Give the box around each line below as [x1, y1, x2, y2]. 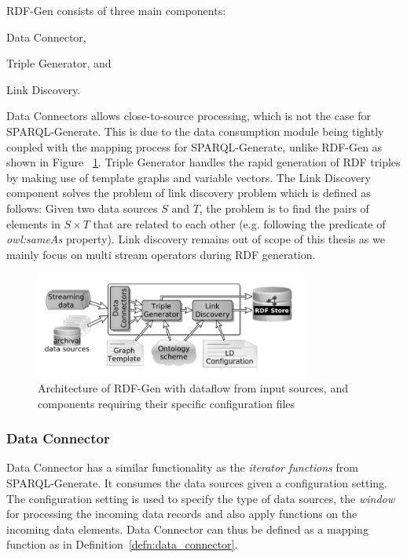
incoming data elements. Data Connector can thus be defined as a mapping [6, 520, 368, 537]
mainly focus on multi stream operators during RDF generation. [6, 246, 316, 262]
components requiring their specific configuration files [38, 395, 295, 411]
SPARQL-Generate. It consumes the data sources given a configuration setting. [6, 474, 387, 491]
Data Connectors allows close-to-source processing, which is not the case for [6, 108, 372, 124]
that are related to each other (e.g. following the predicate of [93, 215, 386, 232]
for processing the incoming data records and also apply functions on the [6, 505, 357, 522]
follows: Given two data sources [6, 199, 158, 216]
